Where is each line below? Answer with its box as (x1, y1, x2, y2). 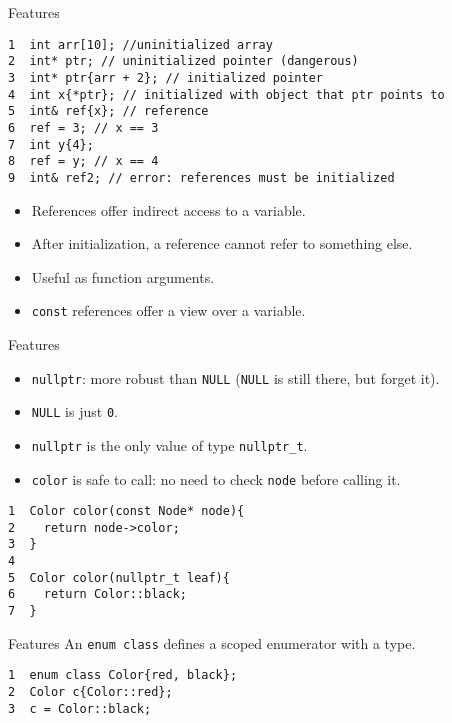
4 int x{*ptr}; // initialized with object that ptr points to (8, 87, 445, 102)
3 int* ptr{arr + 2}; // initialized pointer (8, 70, 323, 85)
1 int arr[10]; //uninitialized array (8, 37, 273, 52)
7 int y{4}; (8, 137, 94, 152)
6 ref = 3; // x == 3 (8, 120, 159, 135)
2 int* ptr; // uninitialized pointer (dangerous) (8, 54, 359, 69)
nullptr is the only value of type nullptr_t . (31, 434, 308, 455)
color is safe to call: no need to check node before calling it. (31, 468, 401, 489)
